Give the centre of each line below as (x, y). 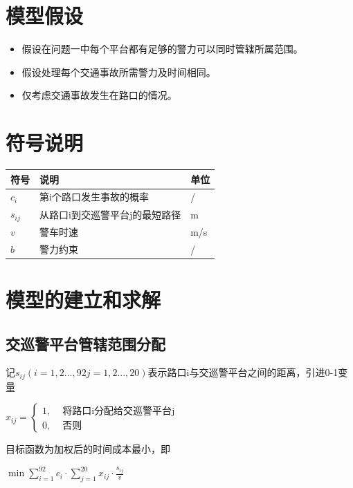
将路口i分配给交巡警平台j (119, 411)
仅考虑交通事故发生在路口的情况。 (99, 95)
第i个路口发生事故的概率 (94, 197)
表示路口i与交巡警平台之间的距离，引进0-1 (243, 372)
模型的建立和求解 (83, 300)
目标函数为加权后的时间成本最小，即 (88, 449)
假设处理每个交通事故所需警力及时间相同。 (119, 72)
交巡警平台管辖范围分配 (85, 343)
